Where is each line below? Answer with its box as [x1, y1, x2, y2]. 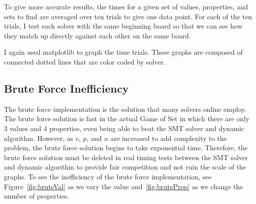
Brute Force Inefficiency [4, 80, 129, 96]
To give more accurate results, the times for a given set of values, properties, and [4, 1, 248, 11]
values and [9, 123, 41, 133]
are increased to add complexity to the [110, 133, 227, 143]
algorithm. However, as [4, 133, 73, 143]
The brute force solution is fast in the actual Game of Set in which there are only [4, 113, 250, 124]
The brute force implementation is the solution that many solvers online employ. [4, 103, 247, 114]
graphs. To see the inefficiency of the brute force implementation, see [4, 171, 212, 181]
